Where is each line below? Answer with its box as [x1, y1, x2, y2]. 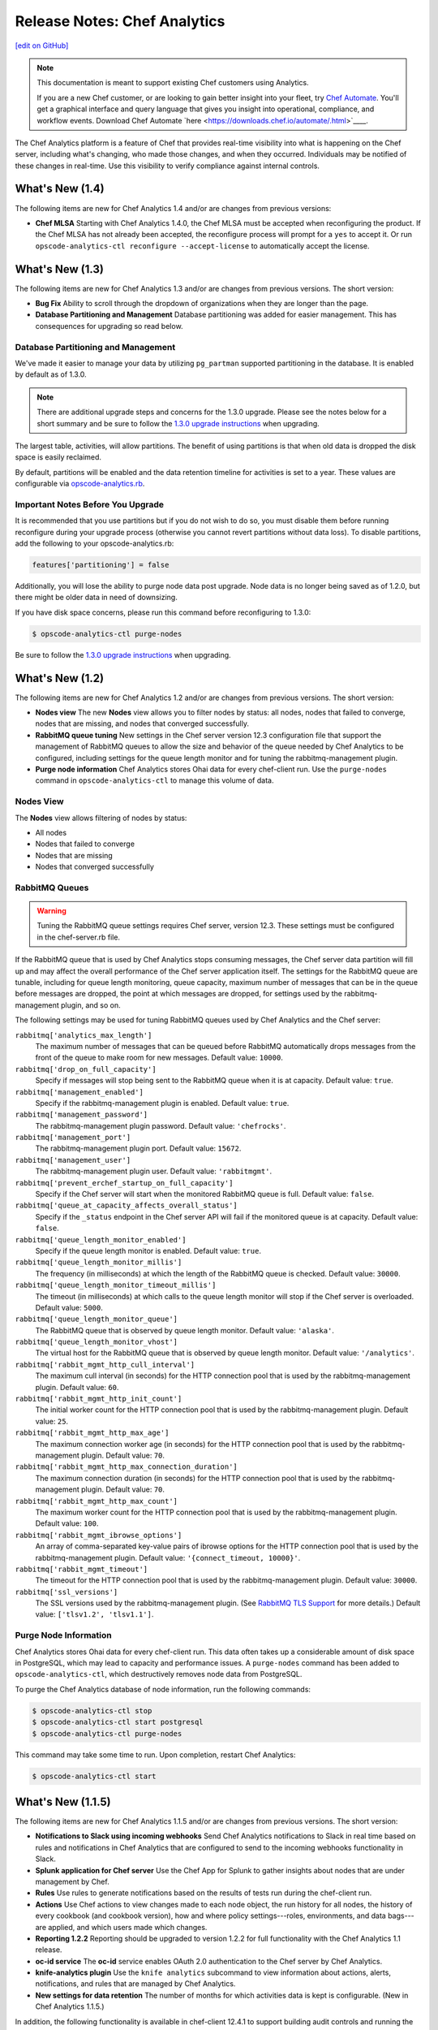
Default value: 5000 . [35, 1302, 103, 1312]
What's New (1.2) [15, 671, 105, 685]
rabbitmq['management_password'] [15, 1110, 148, 1120]
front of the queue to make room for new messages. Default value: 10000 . [35, 1052, 283, 1063]
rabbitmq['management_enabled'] [15, 1087, 144, 1096]
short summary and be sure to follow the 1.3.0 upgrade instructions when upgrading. [36, 418, 320, 428]
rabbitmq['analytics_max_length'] [15, 1030, 152, 1039]
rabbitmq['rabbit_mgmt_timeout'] [15, 1564, 148, 1574]
